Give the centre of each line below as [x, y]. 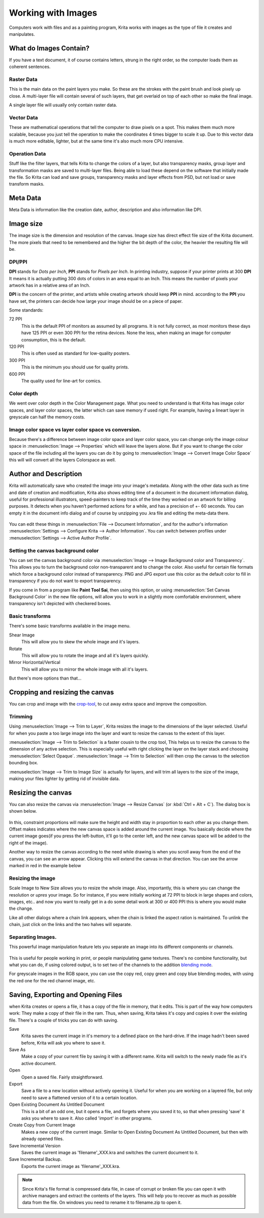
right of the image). [28, 843]
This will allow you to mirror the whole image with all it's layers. [85, 669]
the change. [21, 908]
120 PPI [17, 347]
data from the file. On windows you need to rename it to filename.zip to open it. [102, 1202]
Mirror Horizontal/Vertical [35, 662]
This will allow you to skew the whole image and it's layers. [81, 642]
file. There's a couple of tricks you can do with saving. [64, 1020]
